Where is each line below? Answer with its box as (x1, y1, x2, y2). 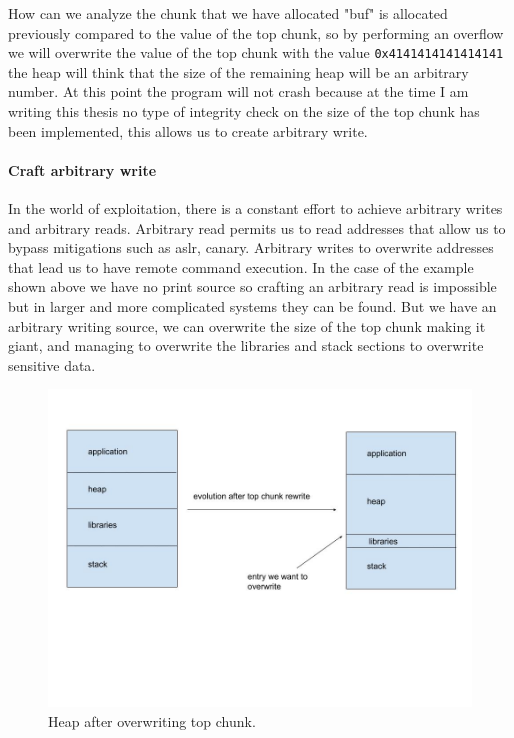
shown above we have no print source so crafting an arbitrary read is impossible (8, 276, 497, 297)
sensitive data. (8, 354, 96, 375)
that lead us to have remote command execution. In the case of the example (8, 256, 474, 277)
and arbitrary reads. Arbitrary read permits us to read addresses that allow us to (8, 217, 506, 238)
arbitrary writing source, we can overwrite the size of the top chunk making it (8, 315, 486, 336)
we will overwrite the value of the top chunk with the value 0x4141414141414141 (8, 42, 504, 63)
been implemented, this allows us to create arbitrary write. (8, 120, 368, 141)
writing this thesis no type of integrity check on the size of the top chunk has (8, 101, 480, 122)
